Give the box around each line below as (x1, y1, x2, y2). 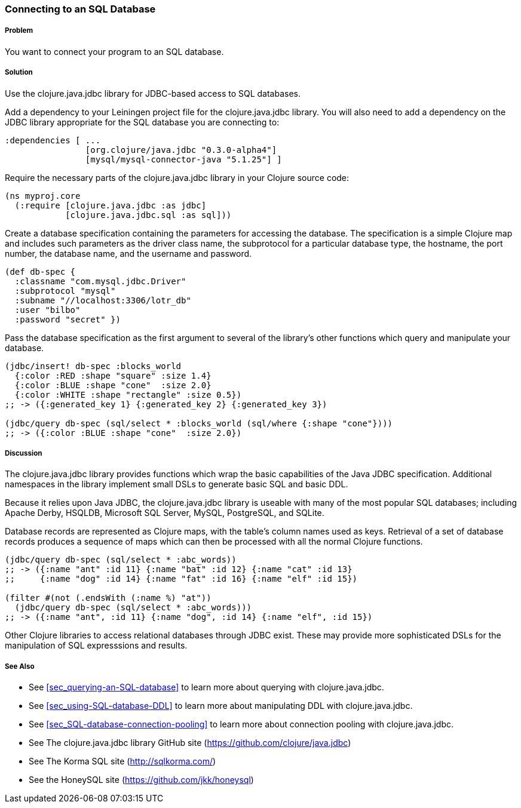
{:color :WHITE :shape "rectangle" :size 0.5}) (14, 389, 242, 400)
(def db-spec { (5, 266, 76, 276)
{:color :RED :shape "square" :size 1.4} (14, 370, 212, 380)
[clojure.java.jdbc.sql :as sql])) (65, 210, 232, 220)
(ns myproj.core (5, 191, 81, 201)
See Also (5, 662, 35, 671)
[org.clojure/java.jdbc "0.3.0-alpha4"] (85, 145, 277, 155)
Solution (5, 68, 33, 77)
